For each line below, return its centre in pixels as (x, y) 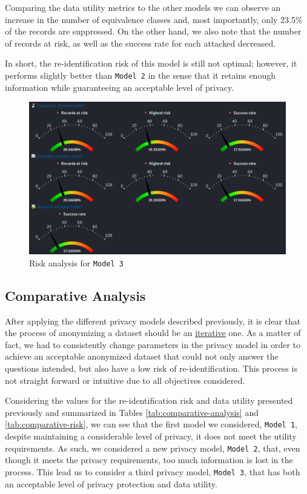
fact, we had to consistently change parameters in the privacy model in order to (153, 344)
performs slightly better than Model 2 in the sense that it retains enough (140, 75)
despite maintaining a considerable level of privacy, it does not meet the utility (151, 436)
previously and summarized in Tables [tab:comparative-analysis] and (132, 412)
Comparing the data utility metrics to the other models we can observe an (143, 7)
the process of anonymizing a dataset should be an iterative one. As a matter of (153, 333)
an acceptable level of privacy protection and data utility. (111, 483)
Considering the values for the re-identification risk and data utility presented (149, 400)
